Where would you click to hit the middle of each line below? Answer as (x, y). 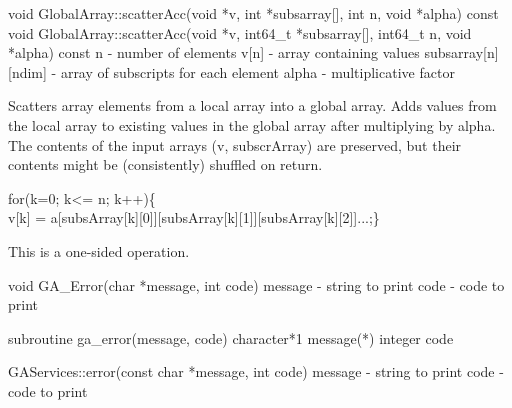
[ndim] (27, 71)
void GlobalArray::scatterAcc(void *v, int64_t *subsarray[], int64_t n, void (240, 32)
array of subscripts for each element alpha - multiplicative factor (257, 71)
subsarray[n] (461, 52)
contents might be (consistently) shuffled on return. (165, 164)
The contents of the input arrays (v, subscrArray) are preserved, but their (235, 144)
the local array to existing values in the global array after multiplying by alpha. (252, 124)
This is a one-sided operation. (99, 250)
